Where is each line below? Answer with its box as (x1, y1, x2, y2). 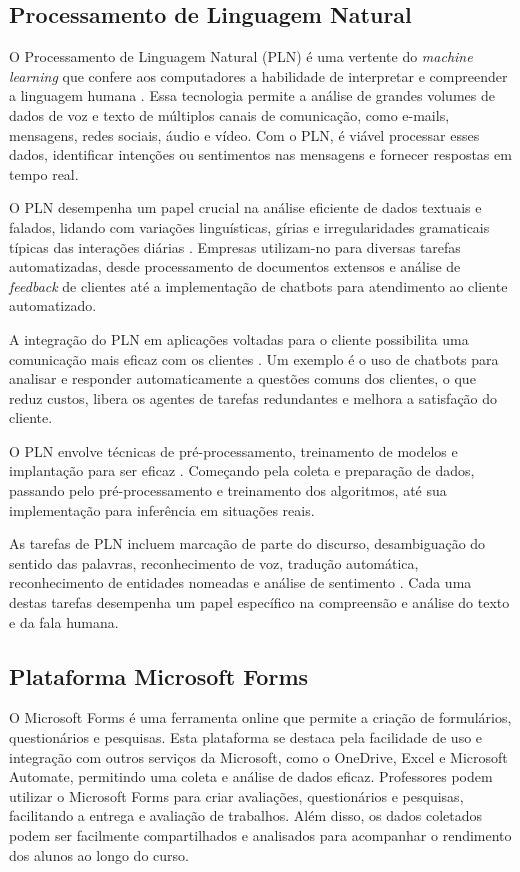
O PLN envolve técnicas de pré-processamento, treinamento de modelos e (9, 440, 458, 461)
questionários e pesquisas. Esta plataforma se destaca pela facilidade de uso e (9, 727, 483, 748)
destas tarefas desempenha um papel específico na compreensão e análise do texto (9, 592, 510, 613)
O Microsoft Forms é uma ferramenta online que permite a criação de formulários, (9, 707, 512, 728)
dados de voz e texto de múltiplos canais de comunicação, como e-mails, (9, 104, 450, 125)
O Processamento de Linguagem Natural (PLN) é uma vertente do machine (9, 46, 473, 67)
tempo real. (9, 163, 79, 184)
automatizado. (9, 295, 97, 316)
